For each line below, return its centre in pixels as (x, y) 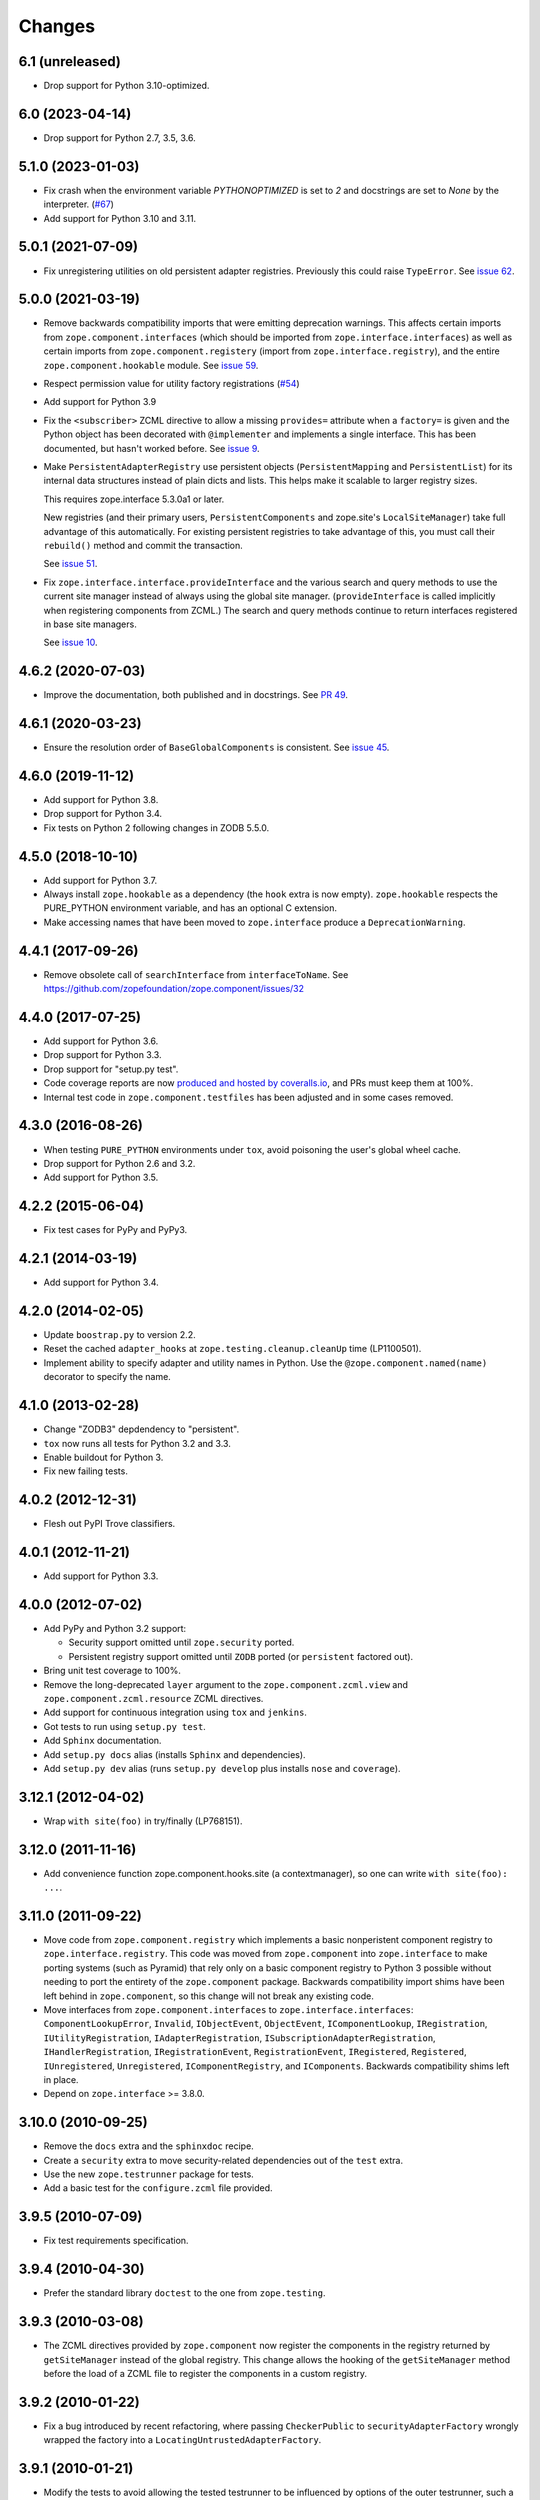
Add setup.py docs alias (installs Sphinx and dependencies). (174, 1754)
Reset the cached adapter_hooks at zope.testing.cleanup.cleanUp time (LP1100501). (232, 1349)
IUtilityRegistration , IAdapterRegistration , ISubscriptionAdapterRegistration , (239, 2037)
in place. (61, 2079)
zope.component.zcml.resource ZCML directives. (153, 1698)
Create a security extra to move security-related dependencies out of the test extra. (223, 2160)
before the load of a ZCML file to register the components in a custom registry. (205, 2373)
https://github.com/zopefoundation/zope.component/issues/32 (174, 989)
